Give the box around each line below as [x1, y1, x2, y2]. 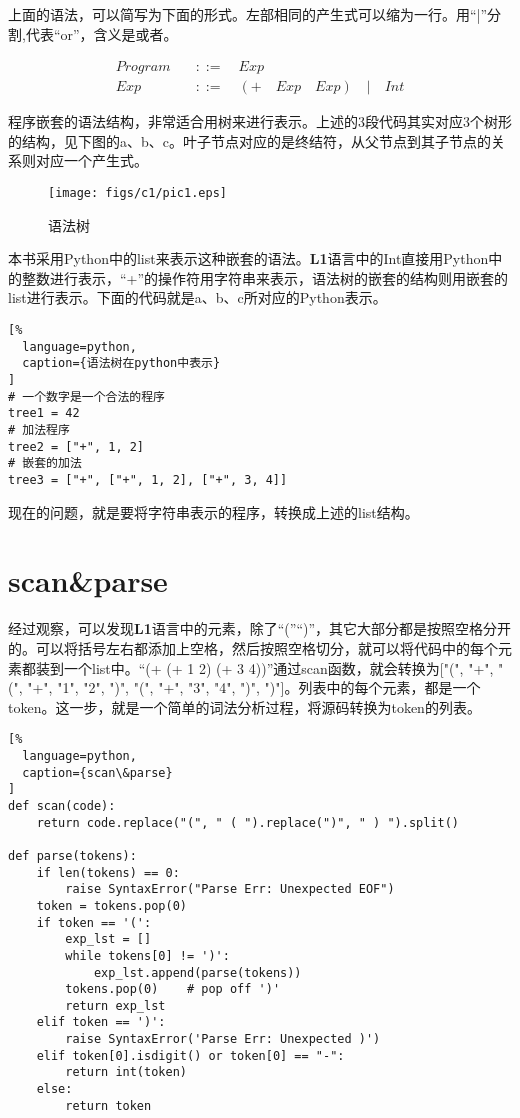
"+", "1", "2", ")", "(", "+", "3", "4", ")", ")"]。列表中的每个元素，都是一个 [27, 677, 481, 698]
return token [65, 1098, 152, 1113]
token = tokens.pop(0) [36, 898, 187, 913]
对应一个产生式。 [35, 150, 148, 171]
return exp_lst [65, 998, 166, 1013]
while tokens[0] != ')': [65, 948, 230, 963]
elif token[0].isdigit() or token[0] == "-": [36, 1048, 345, 1063]
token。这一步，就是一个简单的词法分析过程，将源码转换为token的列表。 [8, 696, 481, 717]
